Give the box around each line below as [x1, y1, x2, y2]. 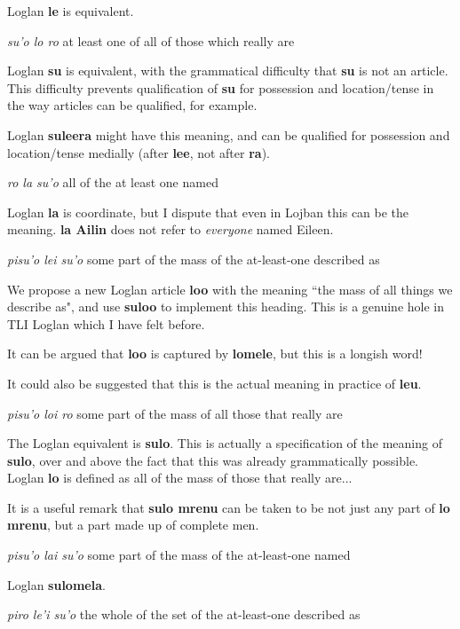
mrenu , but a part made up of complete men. [7, 515, 259, 534]
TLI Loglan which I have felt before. [7, 314, 205, 333]
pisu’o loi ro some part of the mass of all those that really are [7, 404, 343, 422]
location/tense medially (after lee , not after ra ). [7, 143, 270, 161]
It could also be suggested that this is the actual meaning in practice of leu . [7, 373, 422, 392]
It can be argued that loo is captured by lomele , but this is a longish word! [7, 344, 423, 363]
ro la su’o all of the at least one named [7, 173, 218, 192]
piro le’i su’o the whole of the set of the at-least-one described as [7, 605, 361, 624]
